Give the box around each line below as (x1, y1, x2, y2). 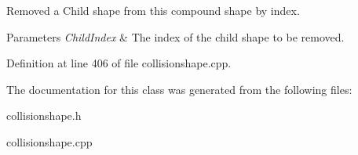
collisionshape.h (6, 107, 82, 124)
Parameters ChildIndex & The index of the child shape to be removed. (6, 28, 345, 45)
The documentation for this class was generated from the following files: (6, 81, 353, 97)
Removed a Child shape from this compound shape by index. (6, 2, 300, 18)
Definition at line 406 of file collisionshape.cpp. (6, 55, 232, 71)
